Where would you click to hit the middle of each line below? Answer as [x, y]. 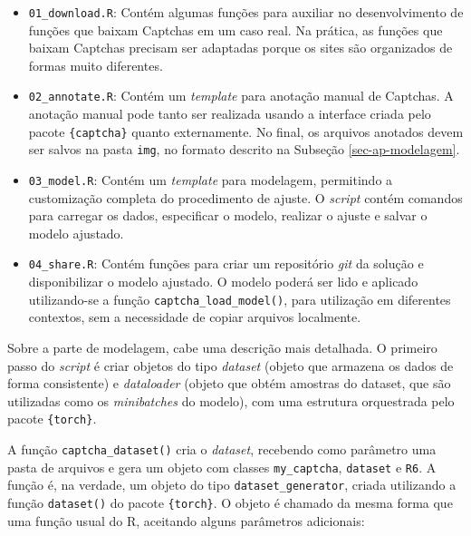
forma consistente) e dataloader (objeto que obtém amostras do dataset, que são [229, 383]
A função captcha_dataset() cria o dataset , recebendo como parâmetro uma [222, 448]
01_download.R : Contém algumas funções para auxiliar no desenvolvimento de [246, 12]
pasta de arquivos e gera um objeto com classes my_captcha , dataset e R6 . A [222, 467]
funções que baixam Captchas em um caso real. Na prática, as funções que [235, 29]
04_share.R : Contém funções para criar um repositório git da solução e [226, 263]
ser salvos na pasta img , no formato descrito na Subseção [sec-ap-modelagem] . [244, 149]
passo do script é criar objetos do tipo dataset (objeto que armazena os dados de [231, 365]
